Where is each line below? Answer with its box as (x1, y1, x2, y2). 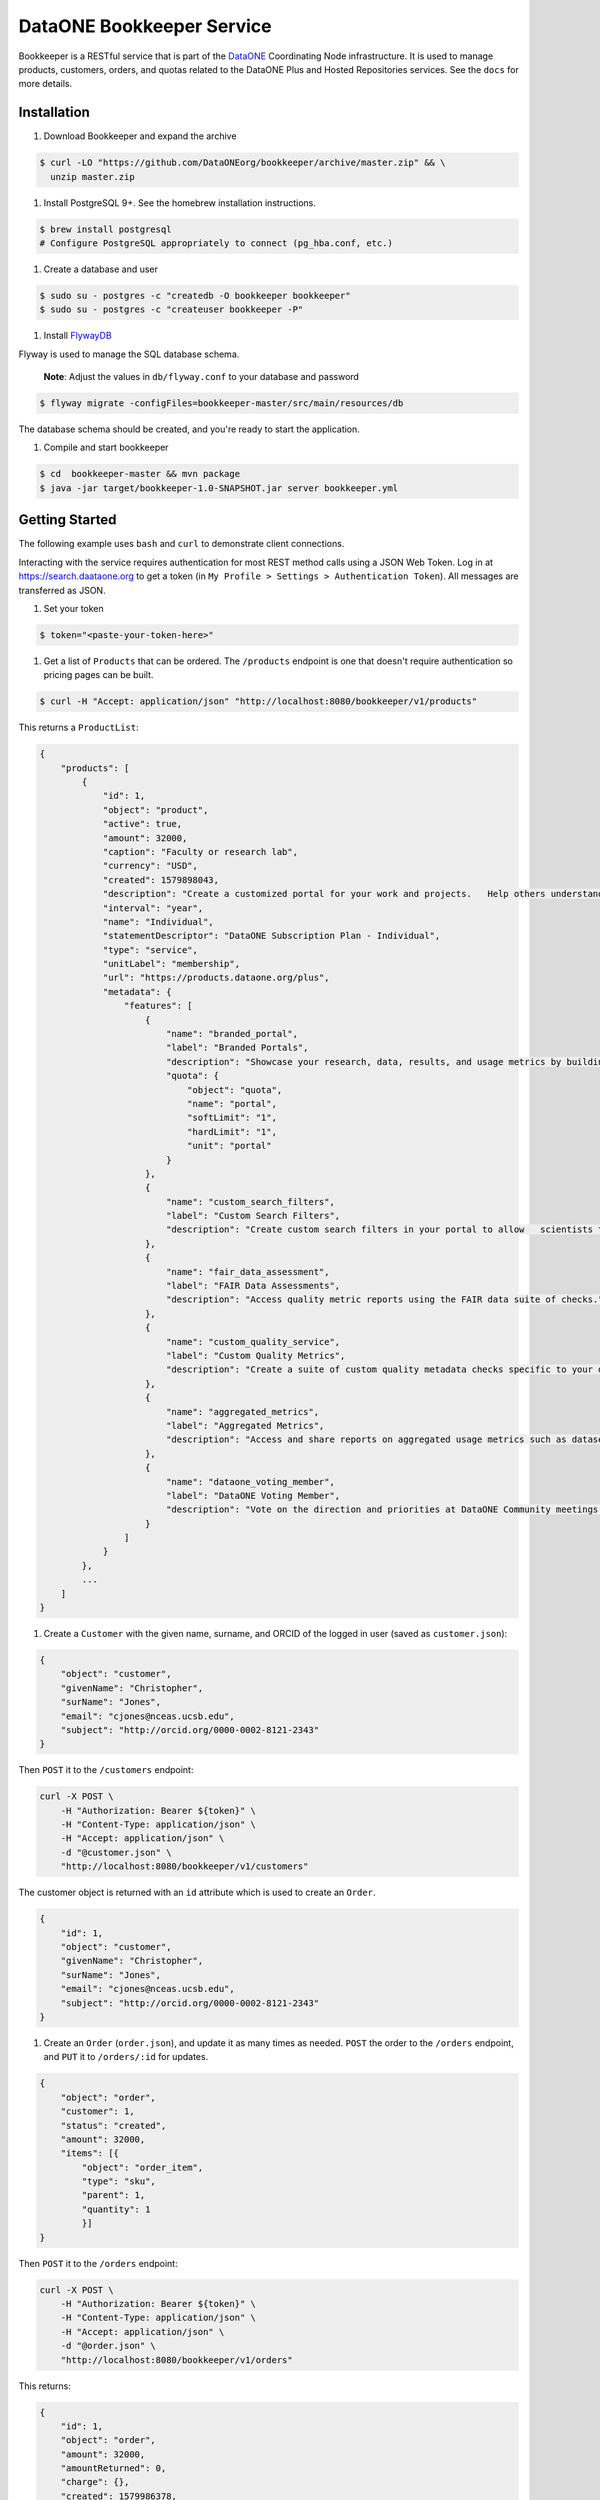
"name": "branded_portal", (165, 1028, 299, 1040)
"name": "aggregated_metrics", (165, 1406, 320, 1417)
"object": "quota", (186, 1084, 283, 1095)
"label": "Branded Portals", (165, 1042, 309, 1054)
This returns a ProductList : (18, 721, 139, 734)
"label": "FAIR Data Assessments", (165, 1280, 341, 1292)
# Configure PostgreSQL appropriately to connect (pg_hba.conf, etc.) (39, 237, 394, 249)
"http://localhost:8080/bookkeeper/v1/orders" (60, 2354, 294, 2365)
